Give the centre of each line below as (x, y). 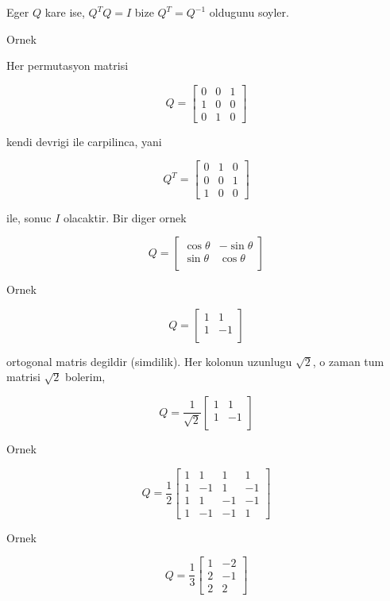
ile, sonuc (29, 217)
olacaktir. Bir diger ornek (125, 217)
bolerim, (85, 377)
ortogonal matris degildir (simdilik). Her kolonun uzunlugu (149, 361)
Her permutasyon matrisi (68, 65)
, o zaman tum (348, 361)
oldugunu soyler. (249, 12)
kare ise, (65, 12)
